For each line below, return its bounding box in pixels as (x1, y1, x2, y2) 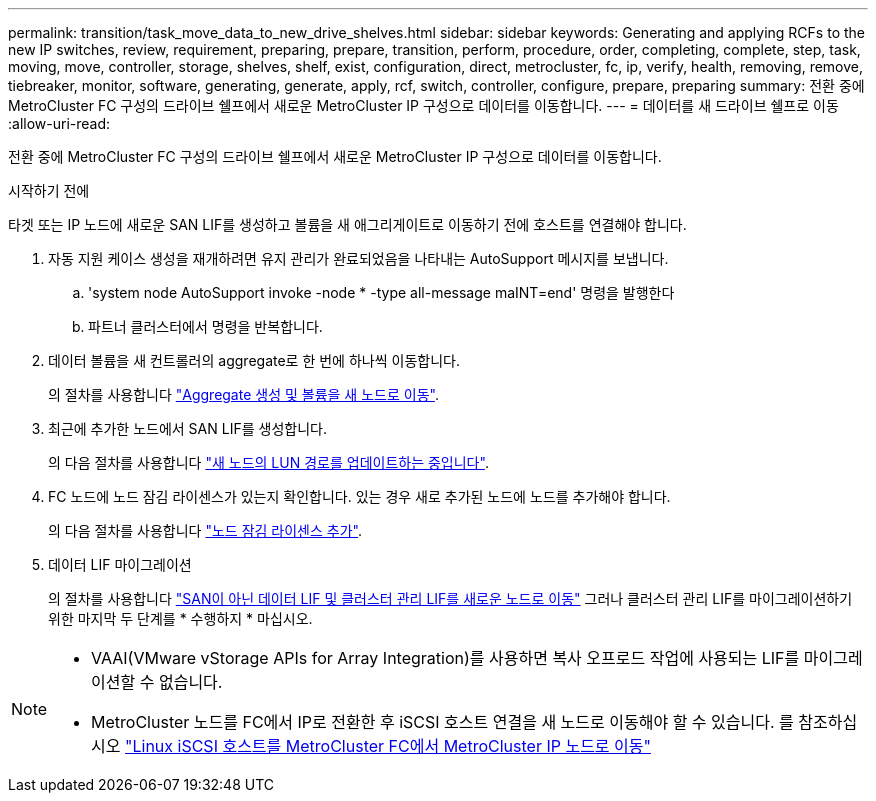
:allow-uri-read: (8, 115, 111, 132)
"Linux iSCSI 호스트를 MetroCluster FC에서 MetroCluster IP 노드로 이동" (125, 736, 651, 756)
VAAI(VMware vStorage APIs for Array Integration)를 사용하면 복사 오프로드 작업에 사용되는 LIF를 (91, 648, 800, 668)
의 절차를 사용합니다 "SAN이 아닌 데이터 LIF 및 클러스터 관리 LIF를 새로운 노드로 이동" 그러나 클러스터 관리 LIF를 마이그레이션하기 (48, 590, 853, 607)
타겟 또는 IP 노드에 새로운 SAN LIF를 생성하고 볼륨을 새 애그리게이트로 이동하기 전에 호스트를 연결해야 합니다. (8, 216, 687, 233)
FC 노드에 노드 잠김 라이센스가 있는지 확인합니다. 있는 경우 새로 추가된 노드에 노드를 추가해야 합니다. (48, 488, 671, 505)
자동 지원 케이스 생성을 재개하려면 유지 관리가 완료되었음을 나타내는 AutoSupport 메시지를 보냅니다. (48, 250, 669, 267)
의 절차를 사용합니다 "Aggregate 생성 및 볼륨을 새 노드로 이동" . (48, 386, 439, 403)
